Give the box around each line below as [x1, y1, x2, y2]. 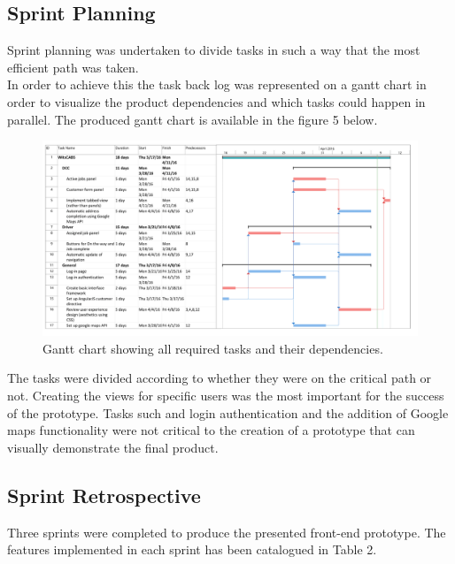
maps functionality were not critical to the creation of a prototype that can [7, 421, 415, 439]
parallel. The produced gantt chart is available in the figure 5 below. [7, 110, 378, 128]
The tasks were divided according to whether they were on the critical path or [7, 369, 432, 387]
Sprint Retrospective [7, 481, 201, 508]
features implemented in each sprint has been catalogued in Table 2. [7, 540, 377, 559]
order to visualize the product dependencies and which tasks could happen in [7, 92, 426, 111]
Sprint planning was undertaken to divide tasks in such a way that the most [7, 41, 420, 59]
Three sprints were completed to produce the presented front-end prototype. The [7, 522, 446, 541]
